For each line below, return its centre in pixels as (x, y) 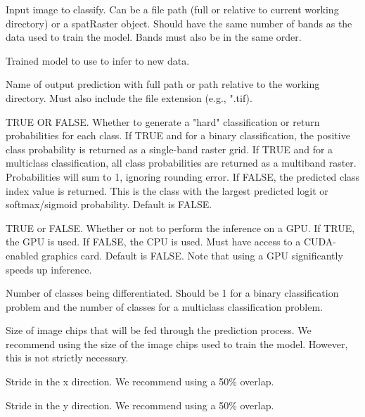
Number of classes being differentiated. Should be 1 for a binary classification (172, 293)
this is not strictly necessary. (67, 358)
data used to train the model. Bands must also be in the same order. (154, 37)
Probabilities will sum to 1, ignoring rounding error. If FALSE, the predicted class (183, 176)
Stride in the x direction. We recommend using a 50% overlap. (140, 381)
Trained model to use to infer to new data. (98, 60)
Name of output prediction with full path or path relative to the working (163, 84)
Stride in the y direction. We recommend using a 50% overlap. (140, 405)
